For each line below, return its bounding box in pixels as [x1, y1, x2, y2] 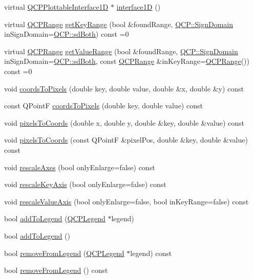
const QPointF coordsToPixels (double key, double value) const [4, 100, 203, 111]
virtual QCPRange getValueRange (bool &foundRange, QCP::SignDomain [4, 45, 238, 56]
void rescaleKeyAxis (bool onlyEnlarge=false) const [4, 179, 166, 190]
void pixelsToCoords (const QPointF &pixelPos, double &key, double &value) [4, 134, 248, 145]
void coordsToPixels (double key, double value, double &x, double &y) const [4, 83, 244, 94]
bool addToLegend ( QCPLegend [4, 213, 106, 224]
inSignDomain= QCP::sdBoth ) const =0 [4, 29, 129, 39]
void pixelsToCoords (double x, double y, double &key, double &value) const [4, 117, 244, 128]
